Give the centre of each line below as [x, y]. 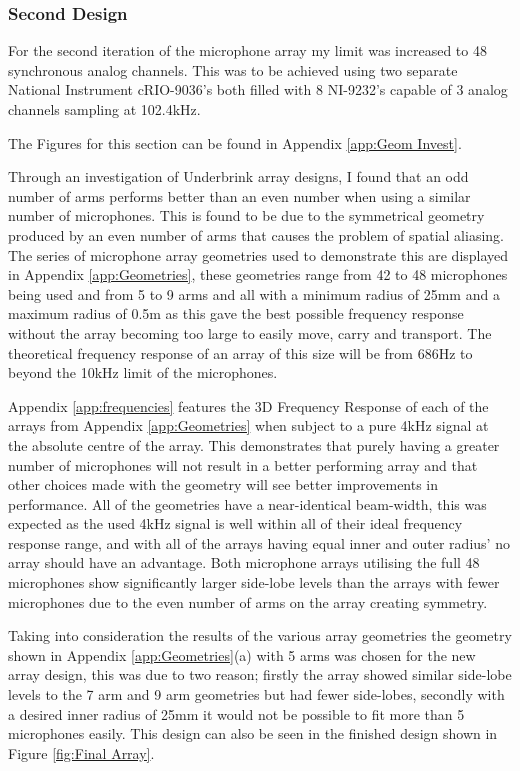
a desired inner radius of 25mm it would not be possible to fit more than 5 [236, 713]
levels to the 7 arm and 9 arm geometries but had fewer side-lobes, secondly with [256, 694]
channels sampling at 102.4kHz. [104, 109]
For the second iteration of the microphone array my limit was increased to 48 [247, 50]
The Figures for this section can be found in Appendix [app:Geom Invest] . [235, 142]
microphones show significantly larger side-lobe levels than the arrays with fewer [254, 582]
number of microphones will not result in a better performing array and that [243, 464]
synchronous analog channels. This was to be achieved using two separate [233, 69]
